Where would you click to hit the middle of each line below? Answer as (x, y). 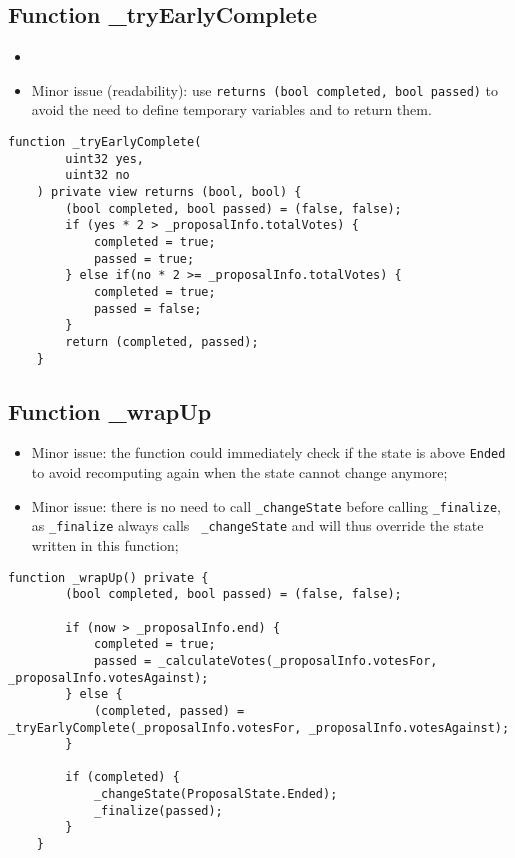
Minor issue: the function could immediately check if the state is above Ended (268, 452)
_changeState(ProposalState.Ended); (215, 794)
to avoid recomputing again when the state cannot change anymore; (239, 472)
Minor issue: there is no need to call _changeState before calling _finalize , (266, 505)
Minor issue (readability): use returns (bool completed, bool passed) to (265, 89)
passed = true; (144, 258)
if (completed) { (122, 777)
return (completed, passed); (162, 341)
